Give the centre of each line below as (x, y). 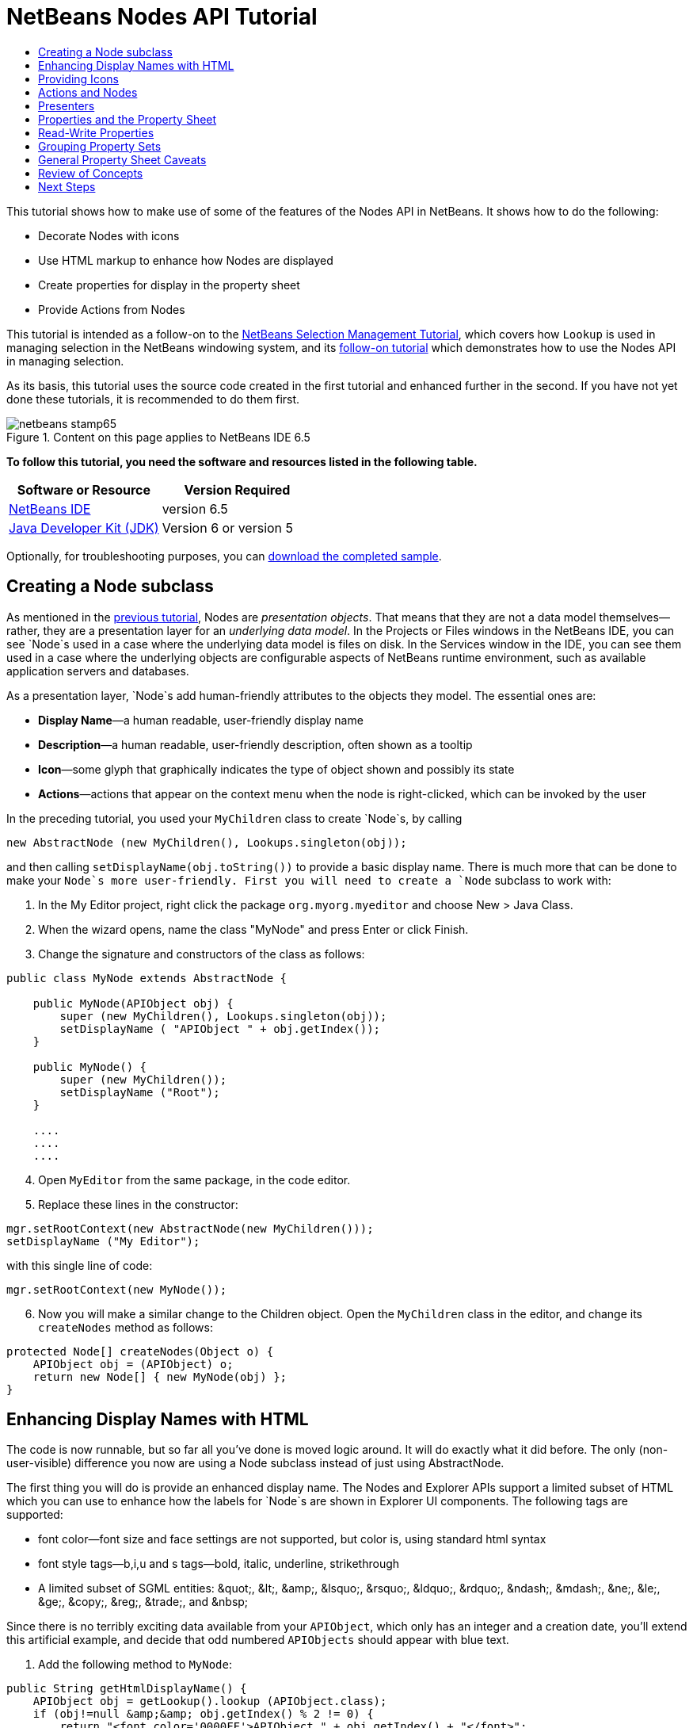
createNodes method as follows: (126, 1327)
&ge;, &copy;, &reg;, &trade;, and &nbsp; (143, 1602)
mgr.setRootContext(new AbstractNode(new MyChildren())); (190, 1228)
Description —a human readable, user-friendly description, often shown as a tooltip (255, 744)
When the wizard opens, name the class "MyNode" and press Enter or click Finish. (253, 929)
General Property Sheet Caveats (122, 159)
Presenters (67, 105)
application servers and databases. (98, 671)
